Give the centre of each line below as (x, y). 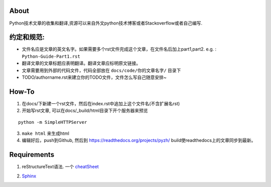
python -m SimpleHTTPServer (53, 122)
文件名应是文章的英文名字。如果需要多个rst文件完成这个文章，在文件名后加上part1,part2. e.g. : (119, 49)
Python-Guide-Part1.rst (51, 56)
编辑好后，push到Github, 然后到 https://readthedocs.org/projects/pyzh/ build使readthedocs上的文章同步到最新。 (139, 140)
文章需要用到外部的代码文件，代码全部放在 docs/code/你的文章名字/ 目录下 (101, 70)
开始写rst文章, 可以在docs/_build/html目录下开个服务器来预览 (85, 111)
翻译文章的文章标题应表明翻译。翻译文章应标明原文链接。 (81, 63)
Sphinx (29, 176)
